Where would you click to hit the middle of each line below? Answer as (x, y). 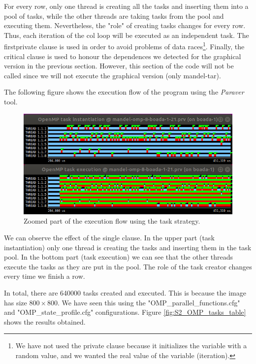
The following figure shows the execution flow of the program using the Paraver (124, 92)
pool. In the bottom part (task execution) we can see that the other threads (119, 257)
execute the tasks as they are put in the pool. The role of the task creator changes (128, 266)
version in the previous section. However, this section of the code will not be (119, 66)
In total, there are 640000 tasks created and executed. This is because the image (125, 292)
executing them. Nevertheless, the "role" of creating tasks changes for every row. (125, 25)
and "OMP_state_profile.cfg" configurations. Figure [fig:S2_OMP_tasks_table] (125, 312)
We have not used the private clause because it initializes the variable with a (131, 346)
